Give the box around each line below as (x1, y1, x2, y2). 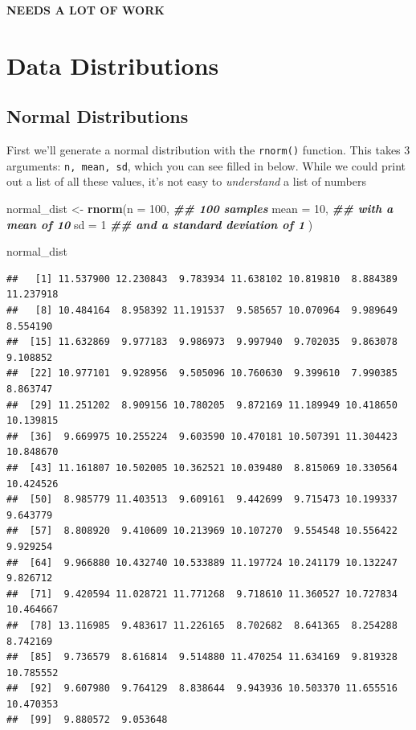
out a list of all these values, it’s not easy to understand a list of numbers (6, 173, 366, 190)
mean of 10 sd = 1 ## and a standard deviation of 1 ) (6, 215, 313, 232)
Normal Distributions (6, 104, 189, 129)
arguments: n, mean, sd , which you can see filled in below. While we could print (6, 157, 406, 174)
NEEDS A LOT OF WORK (6, 2, 165, 18)
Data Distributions (6, 48, 219, 81)
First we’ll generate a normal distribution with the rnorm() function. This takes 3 (6, 141, 410, 158)
